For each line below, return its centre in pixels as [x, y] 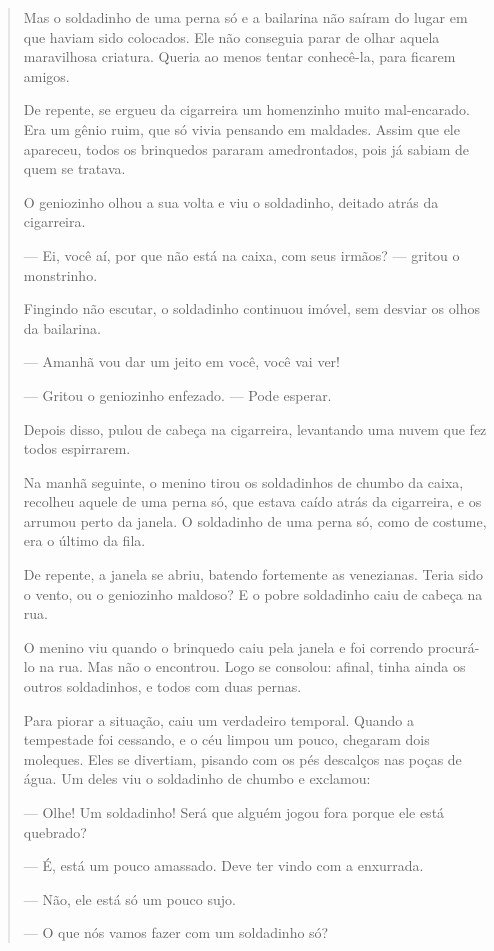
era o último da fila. [84, 540]
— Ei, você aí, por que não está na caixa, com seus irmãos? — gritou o [241, 254]
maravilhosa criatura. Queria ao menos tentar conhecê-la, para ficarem [239, 56]
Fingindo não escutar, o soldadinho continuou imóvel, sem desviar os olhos [251, 308]
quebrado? [55, 831]
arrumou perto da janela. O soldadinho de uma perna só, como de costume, [255, 520]
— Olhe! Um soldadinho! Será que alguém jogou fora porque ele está [234, 812]
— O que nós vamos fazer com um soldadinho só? [176, 932]
